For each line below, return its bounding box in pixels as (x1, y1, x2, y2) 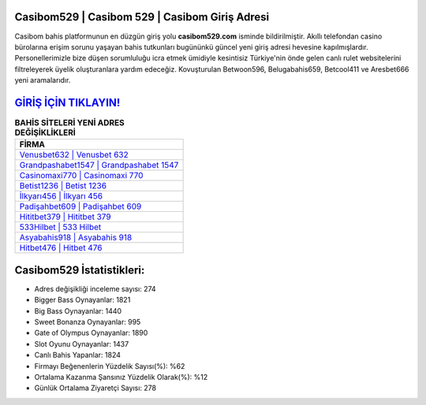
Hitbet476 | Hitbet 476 (19, 243, 103, 254)
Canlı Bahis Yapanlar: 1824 (34, 351, 121, 360)
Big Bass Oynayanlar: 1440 (34, 306, 122, 315)
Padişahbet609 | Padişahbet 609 (19, 201, 142, 212)
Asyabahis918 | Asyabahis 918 (19, 232, 133, 243)
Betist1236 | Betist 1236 (19, 180, 106, 191)
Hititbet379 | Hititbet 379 (19, 211, 111, 222)
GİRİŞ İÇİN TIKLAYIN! (14, 95, 121, 110)
